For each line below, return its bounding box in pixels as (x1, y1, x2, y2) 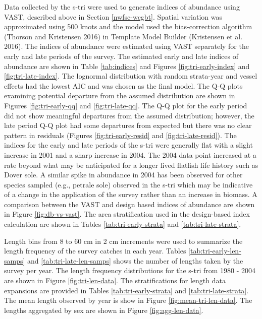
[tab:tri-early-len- (188, 245, 241, 256)
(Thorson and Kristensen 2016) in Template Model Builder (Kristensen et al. (4, 31, 243, 41)
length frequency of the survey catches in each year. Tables (4, 245, 186, 256)
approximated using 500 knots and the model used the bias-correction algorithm (4, 21, 252, 32)
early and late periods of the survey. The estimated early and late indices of (4, 50, 239, 61)
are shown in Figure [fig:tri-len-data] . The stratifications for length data (4, 275, 226, 286)
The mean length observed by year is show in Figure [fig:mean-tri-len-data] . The (4, 295, 252, 305)
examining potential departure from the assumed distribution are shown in (4, 90, 235, 101)
